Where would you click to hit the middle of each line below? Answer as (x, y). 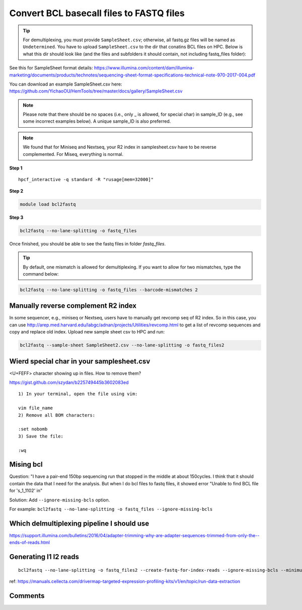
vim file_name (35, 408)
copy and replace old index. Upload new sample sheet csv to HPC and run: (87, 332)
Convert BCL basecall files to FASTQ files (97, 13)
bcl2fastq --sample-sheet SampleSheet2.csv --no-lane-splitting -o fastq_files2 (122, 345)
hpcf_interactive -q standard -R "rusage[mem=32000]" (86, 180)
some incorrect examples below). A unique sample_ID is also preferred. (97, 121)
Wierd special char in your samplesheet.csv (80, 361)
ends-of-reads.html (30, 543)
